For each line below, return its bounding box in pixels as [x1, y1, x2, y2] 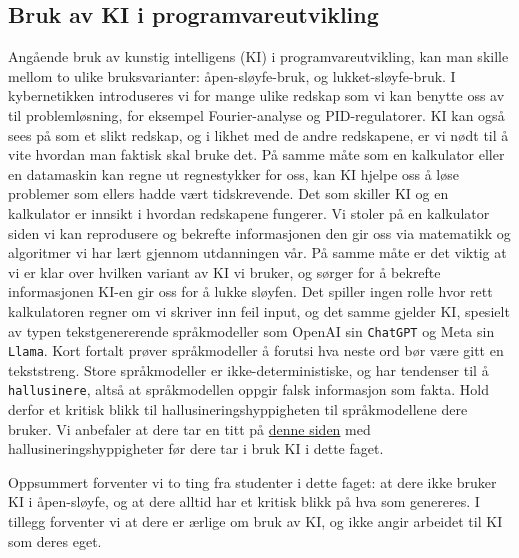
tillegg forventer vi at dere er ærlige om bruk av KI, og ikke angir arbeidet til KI [8, 511, 503, 532]
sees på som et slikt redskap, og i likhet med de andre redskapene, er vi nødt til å [8, 124, 509, 145]
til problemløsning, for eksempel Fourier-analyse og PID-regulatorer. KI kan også [8, 104, 505, 125]
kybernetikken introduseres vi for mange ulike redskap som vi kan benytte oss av [8, 85, 505, 106]
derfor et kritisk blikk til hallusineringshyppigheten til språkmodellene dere [8, 399, 468, 420]
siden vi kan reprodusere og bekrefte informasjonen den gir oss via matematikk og [8, 222, 511, 243]
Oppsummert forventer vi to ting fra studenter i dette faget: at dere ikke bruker [8, 471, 497, 492]
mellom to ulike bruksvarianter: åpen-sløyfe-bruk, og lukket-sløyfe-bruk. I [8, 65, 456, 86]
